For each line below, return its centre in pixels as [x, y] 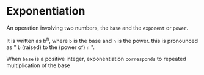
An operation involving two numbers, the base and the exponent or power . [97, 28]
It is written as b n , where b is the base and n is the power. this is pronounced [102, 40]
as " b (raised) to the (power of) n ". [50, 47]
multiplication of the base [38, 65]
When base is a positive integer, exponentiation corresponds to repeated [96, 59]
